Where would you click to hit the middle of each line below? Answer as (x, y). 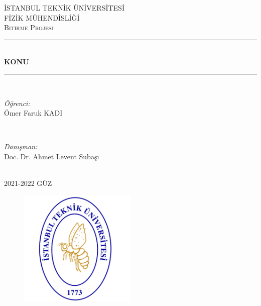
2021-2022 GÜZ (28, 183)
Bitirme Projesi (29, 27)
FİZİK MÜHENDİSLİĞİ (42, 17)
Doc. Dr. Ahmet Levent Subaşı (52, 156)
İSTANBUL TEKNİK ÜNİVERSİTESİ (64, 8)
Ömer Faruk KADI (33, 113)
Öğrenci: (17, 103)
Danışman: (21, 146)
